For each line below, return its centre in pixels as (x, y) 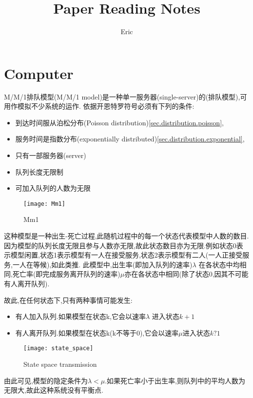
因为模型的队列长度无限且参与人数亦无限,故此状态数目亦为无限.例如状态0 (120, 245)
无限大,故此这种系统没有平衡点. (54, 390)
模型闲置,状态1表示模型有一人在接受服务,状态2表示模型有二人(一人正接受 (126, 255)
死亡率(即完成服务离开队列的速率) (66, 274)
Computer (39, 73)
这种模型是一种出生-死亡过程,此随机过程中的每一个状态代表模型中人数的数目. (126, 236)
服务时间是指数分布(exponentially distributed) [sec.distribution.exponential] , (130, 139)
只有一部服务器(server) (51, 155)
